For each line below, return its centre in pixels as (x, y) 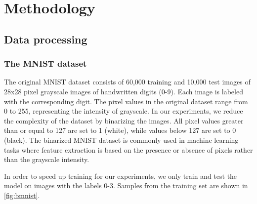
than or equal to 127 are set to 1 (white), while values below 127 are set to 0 (120, 130)
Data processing (46, 39)
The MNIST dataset (45, 63)
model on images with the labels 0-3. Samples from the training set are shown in (126, 185)
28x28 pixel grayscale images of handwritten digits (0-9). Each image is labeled (124, 91)
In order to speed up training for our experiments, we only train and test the (121, 176)
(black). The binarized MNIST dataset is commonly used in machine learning (121, 140)
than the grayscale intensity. (47, 159)
